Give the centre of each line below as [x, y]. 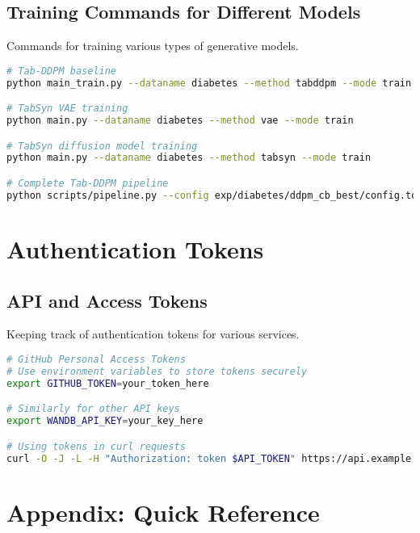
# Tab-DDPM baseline [62, 71]
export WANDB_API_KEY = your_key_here [105, 421]
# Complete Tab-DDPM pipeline [88, 184]
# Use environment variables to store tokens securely [157, 371]
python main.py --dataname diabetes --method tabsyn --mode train [189, 158]
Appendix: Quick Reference [163, 512]
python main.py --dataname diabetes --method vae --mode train [180, 121]
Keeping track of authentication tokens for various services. [153, 334]
